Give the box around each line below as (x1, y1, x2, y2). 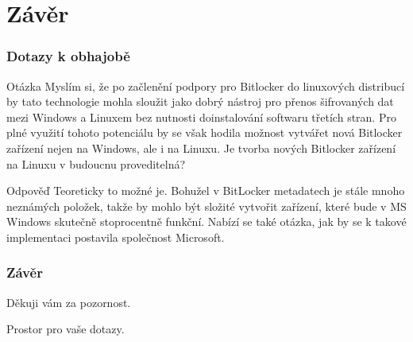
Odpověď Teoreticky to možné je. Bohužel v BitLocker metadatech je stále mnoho (6, 182, 405, 199)
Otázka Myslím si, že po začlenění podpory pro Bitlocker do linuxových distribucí (6, 77, 405, 94)
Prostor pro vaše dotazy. (6, 321, 125, 337)
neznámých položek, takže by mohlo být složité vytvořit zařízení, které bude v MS (6, 197, 407, 214)
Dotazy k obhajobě (6, 46, 130, 66)
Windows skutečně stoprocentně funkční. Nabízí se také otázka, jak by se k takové (6, 213, 407, 230)
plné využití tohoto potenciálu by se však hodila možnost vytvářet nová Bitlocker (6, 124, 403, 141)
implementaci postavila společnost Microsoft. (6, 228, 225, 245)
